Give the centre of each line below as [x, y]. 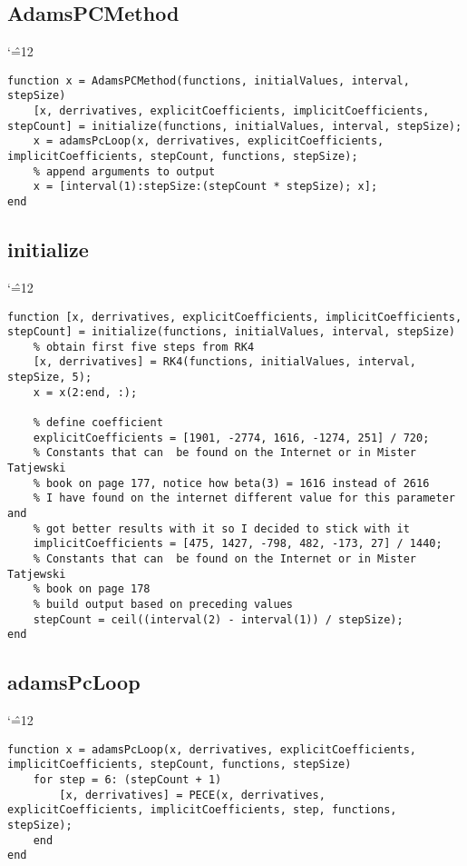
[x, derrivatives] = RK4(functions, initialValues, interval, [225, 362]
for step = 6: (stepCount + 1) [127, 780]
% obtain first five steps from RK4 [144, 347]
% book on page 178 [92, 589]
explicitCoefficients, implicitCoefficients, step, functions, [202, 810]
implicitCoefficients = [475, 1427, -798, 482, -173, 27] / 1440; [238, 544]
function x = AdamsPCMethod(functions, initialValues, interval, [209, 80]
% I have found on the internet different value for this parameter [244, 498]
